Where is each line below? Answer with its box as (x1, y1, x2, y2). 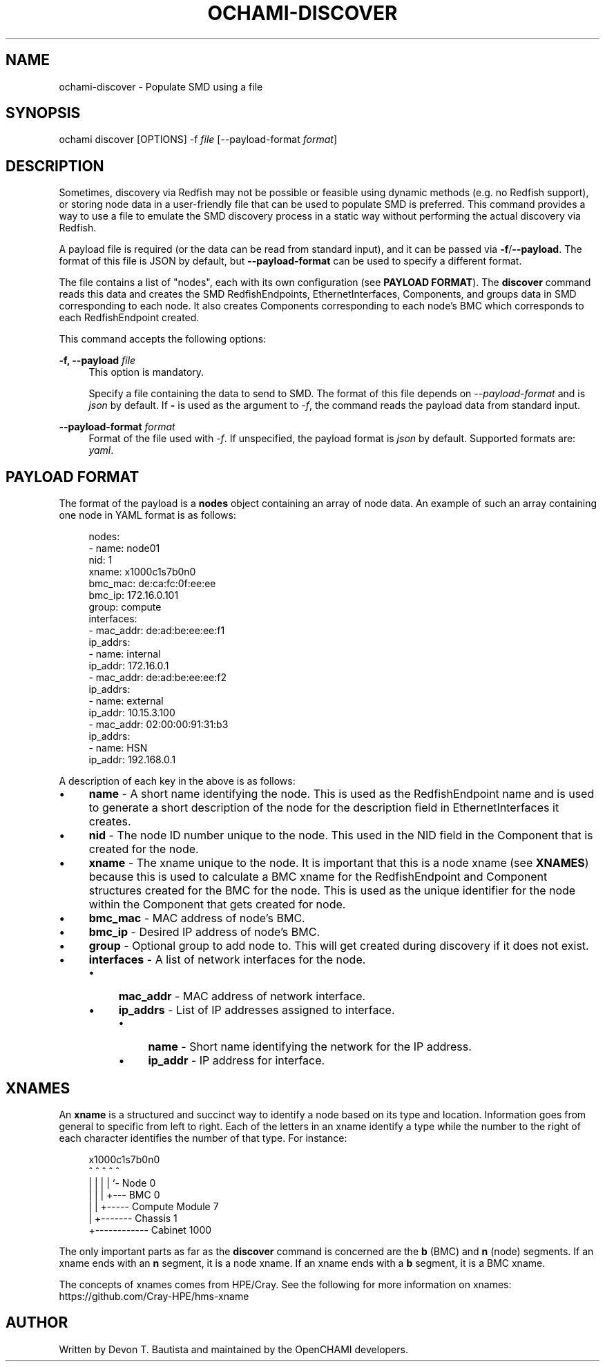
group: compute (88, 601, 162, 613)
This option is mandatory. (88, 366, 204, 379)
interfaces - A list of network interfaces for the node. (88, 953, 366, 967)
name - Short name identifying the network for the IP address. (148, 1040, 472, 1054)
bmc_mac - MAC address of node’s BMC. (88, 911, 305, 926)
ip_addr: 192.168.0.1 (88, 754, 176, 766)
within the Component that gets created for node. (88, 897, 346, 912)
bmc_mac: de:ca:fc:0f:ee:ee (88, 577, 216, 590)
